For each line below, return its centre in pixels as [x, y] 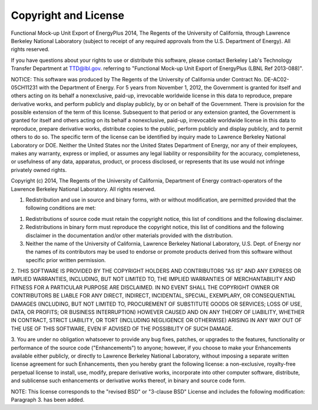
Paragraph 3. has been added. [48, 399]
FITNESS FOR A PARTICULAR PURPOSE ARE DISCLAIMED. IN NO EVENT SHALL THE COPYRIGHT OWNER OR [145, 287]
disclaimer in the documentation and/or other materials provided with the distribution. [129, 235]
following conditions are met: [61, 208]
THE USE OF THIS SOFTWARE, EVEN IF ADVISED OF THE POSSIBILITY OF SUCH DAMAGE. [122, 328]
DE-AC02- [277, 79]
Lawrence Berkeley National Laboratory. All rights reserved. [83, 189]
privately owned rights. [39, 170]
